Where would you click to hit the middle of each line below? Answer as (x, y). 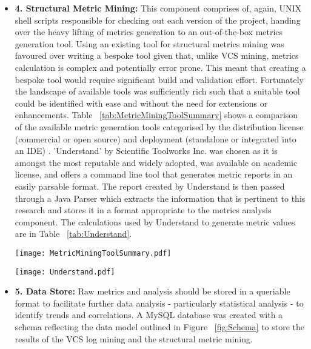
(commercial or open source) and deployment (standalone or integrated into (155, 138)
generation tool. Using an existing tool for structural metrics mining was (149, 43)
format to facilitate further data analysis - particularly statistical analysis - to (159, 303)
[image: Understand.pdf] (65, 272)
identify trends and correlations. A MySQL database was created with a (149, 315)
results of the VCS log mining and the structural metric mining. (134, 338)
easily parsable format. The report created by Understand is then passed (150, 186)
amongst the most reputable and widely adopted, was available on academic (156, 162)
